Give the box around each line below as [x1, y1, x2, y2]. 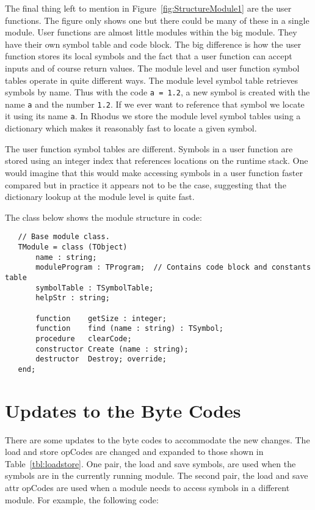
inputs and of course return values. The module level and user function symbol [5, 61, 300, 74]
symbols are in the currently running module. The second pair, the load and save [5, 469, 308, 482]
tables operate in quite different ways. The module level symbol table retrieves [5, 73, 298, 86]
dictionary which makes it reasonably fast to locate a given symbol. [5, 122, 257, 135]
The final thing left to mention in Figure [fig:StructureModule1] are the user [5, 2, 292, 14]
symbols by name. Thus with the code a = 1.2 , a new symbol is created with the [5, 86, 310, 98]
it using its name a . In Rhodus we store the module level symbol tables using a [5, 109, 301, 122]
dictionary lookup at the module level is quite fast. [5, 190, 195, 203]
